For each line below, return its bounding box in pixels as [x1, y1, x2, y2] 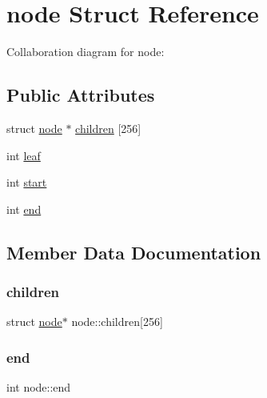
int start [6, 174, 47, 191]
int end [6, 200, 42, 217]
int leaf [6, 147, 41, 163]
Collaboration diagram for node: [6, 43, 165, 60]
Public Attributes [6, 82, 155, 107]
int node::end [6, 379, 71, 396]
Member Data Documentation [6, 239, 261, 264]
